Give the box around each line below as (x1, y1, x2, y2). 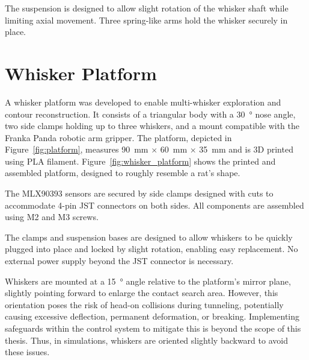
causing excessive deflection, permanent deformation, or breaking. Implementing (5, 310, 299, 323)
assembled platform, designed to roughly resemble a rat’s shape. (5, 166, 240, 179)
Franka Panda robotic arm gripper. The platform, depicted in (5, 131, 232, 144)
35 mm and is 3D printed (199, 143, 293, 156)
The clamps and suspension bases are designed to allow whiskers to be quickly (5, 230, 293, 243)
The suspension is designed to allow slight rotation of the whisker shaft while (5, 2, 289, 14)
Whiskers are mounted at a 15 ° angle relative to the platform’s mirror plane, (5, 274, 291, 287)
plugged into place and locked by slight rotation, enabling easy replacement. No (5, 242, 298, 255)
